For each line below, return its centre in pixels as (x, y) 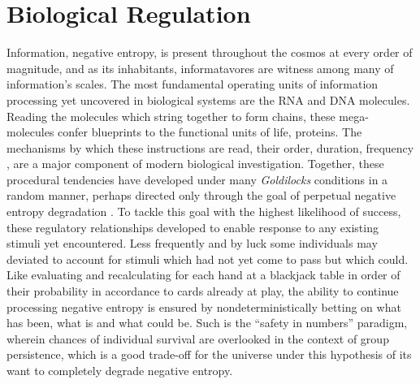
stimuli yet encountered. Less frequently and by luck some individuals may (192, 243)
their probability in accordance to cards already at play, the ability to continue (203, 291)
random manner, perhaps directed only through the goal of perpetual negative (201, 195)
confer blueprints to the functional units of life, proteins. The (210, 132)
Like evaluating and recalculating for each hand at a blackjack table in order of (204, 275)
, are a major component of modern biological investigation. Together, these (195, 164)
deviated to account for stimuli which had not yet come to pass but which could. (208, 259)
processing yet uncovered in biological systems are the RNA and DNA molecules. (208, 99)
